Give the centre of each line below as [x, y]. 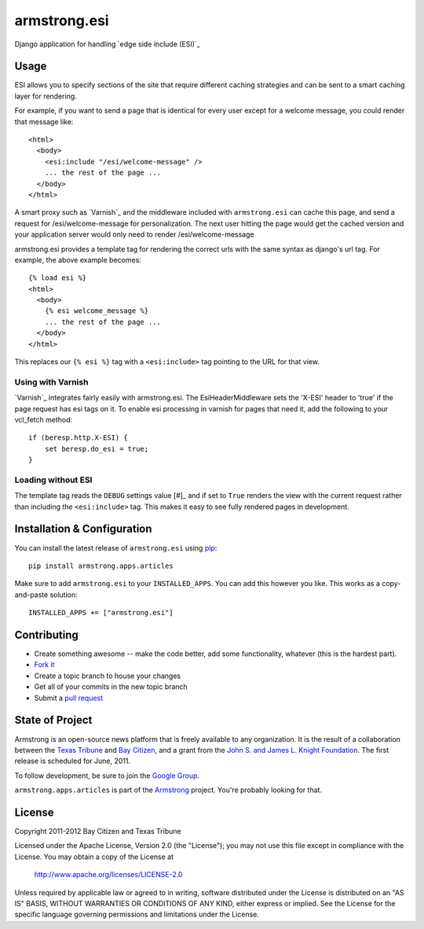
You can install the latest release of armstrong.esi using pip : [116, 547]
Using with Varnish [51, 382]
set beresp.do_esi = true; [97, 449]
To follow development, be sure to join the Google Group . [107, 776]
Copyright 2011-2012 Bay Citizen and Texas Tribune [98, 831]
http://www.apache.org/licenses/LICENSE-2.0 [108, 875]
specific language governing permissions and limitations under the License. [137, 914]
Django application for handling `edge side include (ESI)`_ [107, 44]
